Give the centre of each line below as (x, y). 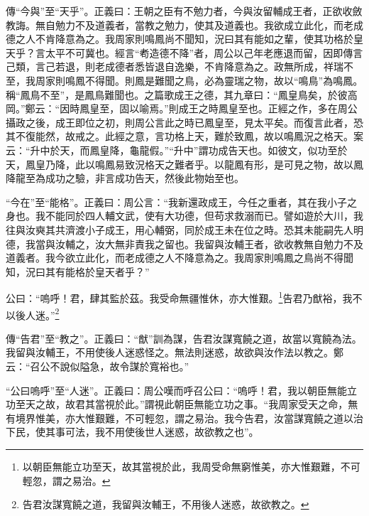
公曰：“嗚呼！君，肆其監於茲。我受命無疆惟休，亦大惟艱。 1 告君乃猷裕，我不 (184, 297)
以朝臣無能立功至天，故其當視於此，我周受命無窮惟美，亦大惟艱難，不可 (191, 466)
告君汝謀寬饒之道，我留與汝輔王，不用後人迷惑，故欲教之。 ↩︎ (166, 504)
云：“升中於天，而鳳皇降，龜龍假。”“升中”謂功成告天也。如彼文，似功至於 (177, 150)
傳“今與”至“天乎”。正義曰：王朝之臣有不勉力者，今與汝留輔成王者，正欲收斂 (184, 11)
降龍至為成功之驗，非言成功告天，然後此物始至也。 (125, 178)
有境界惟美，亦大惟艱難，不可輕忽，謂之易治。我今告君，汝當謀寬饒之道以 (180, 418)
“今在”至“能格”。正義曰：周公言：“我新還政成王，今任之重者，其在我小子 (177, 201)
